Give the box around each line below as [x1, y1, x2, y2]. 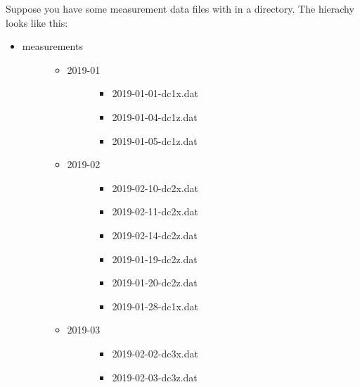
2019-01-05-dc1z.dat [112, 133, 198, 148]
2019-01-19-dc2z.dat [112, 251, 198, 266]
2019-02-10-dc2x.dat [112, 180, 198, 195]
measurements [22, 39, 83, 53]
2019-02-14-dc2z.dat [112, 227, 198, 242]
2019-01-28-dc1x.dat [112, 298, 198, 313]
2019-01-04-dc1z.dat [112, 109, 198, 124]
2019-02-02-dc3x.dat [112, 345, 198, 360]
